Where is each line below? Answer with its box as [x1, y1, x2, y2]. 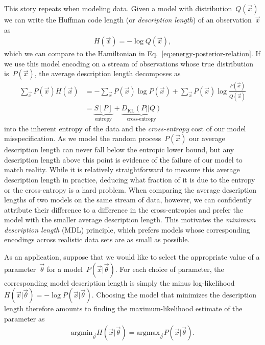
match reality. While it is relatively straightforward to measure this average [4, 164, 240, 175]
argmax [136, 329, 160, 337]
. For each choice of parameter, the [115, 263, 224, 274]
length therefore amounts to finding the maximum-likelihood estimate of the [4, 303, 243, 314]
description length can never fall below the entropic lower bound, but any [4, 144, 234, 155]
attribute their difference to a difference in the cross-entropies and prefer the [4, 204, 243, 215]
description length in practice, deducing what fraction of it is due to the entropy [4, 174, 255, 185]
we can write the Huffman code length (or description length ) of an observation [4, 14, 252, 25]
